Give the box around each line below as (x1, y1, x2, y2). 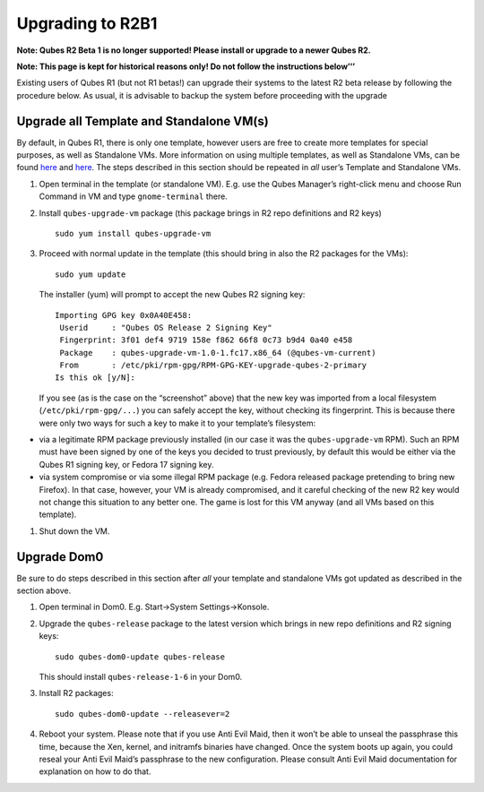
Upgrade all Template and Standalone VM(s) (16, 113, 269, 129)
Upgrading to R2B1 (16, 13, 158, 33)
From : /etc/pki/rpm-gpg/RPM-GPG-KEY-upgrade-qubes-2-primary (59, 360, 367, 371)
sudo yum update (55, 269, 126, 280)
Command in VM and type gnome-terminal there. (39, 191, 228, 202)
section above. (16, 585, 72, 596)
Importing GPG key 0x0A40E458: (55, 310, 193, 320)
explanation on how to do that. (39, 766, 151, 777)
